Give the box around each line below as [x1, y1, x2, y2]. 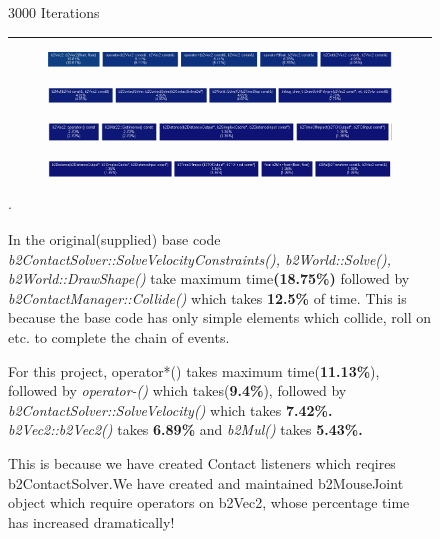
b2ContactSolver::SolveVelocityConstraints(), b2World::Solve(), [8, 248, 392, 269]
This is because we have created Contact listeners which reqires [8, 453, 396, 474]
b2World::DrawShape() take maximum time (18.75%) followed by [8, 268, 410, 289]
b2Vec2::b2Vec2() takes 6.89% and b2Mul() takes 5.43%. [8, 419, 363, 440]
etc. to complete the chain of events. [8, 327, 230, 348]
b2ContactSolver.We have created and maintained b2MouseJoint [8, 472, 404, 493]
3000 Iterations [8, 2, 100, 22]
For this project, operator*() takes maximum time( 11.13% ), [8, 360, 380, 381]
